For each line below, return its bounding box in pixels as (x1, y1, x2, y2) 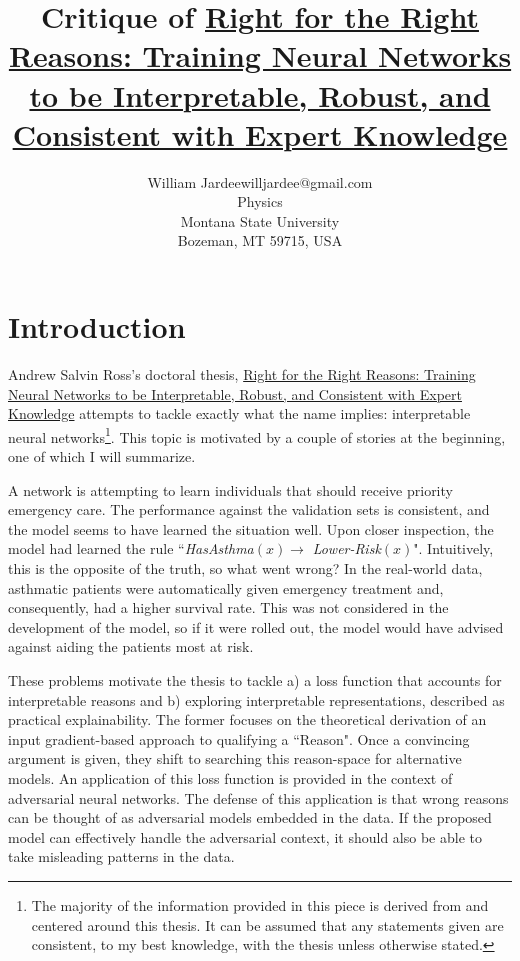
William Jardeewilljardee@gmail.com (147, 171, 373, 192)
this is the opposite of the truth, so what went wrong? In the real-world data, (8, 558, 483, 578)
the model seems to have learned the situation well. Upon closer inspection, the (8, 518, 494, 539)
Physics (237, 191, 283, 212)
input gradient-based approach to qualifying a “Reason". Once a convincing (8, 728, 470, 749)
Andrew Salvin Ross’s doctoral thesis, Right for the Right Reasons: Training (8, 364, 476, 384)
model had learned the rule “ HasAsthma (8, 538, 254, 559)
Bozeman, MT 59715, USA (177, 230, 343, 251)
